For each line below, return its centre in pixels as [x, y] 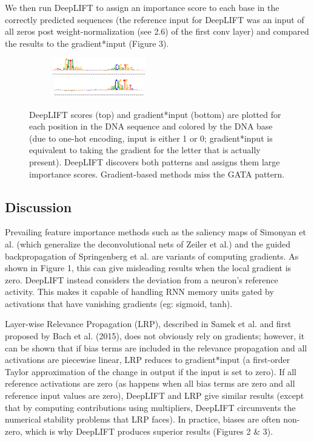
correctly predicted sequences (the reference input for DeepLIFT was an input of [155, 19]
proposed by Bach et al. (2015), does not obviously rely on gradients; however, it [155, 336]
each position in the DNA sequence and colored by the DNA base [151, 126]
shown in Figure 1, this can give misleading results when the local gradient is [148, 268]
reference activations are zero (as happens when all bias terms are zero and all [150, 383]
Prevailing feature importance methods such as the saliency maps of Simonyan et [155, 232]
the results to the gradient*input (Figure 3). [87, 43]
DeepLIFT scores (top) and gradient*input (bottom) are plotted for [155, 114]
